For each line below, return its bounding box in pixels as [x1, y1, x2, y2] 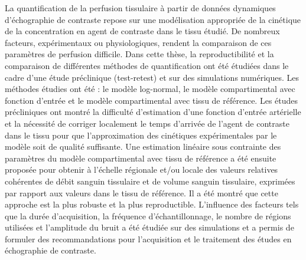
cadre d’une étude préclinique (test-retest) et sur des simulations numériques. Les [5, 71, 299, 83]
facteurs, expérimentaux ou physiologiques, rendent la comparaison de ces [5, 36, 272, 48]
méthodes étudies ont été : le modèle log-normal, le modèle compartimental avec [5, 83, 295, 95]
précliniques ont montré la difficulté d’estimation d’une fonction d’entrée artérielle [5, 106, 301, 118]
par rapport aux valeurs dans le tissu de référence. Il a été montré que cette [5, 186, 278, 199]
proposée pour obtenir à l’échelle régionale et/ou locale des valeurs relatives [5, 163, 278, 176]
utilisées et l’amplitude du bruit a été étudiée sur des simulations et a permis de [5, 221, 294, 233]
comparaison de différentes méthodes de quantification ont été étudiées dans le [5, 59, 289, 71]
